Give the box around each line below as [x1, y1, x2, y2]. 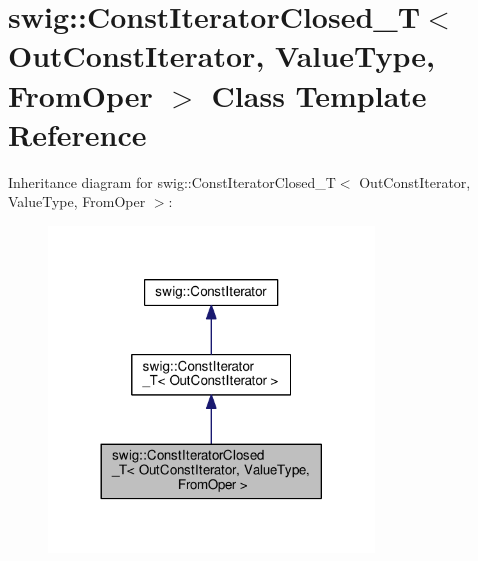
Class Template [211, 74, 427, 115]
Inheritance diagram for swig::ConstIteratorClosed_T [8, 171, 336, 192]
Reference [8, 113, 147, 154]
